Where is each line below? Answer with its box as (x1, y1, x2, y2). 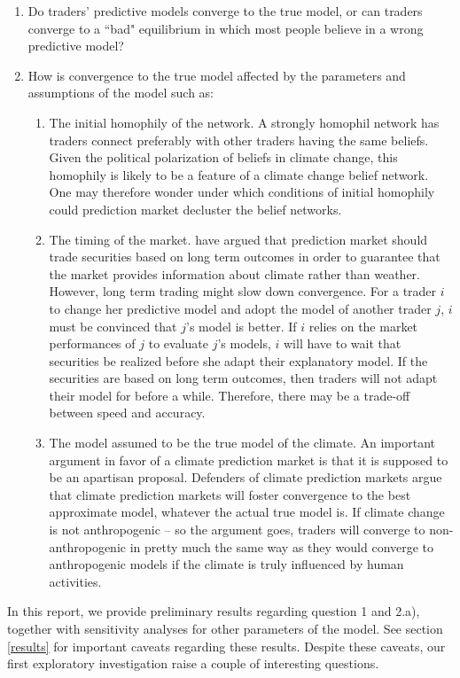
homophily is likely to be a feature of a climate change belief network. (49, 165, 429, 183)
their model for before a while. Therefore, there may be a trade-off (49, 386, 410, 404)
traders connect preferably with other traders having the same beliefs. (49, 130, 429, 149)
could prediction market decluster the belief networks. (49, 199, 342, 218)
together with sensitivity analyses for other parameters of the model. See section (7, 620, 443, 637)
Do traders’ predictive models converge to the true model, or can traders (27, 2, 423, 19)
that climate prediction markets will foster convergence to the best (49, 485, 411, 503)
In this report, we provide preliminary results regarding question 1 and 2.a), (7, 602, 420, 620)
